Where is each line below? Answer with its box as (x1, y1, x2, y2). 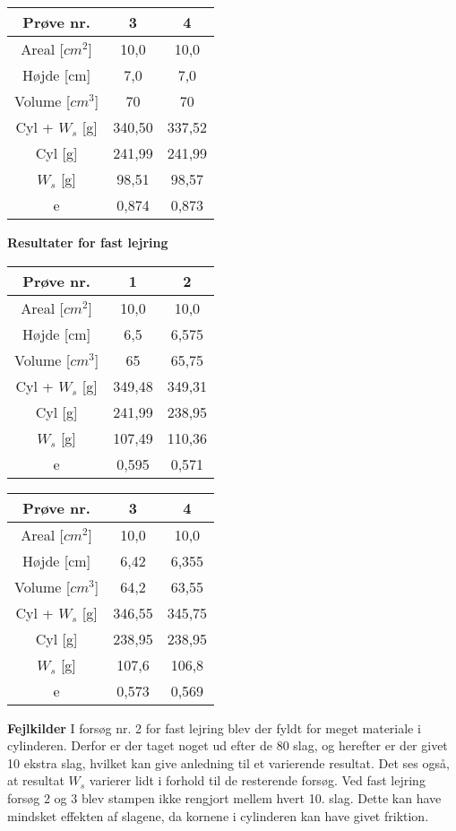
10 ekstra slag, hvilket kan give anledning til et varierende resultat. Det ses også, (7, 753, 450, 772)
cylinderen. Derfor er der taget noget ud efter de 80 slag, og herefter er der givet (7, 736, 448, 755)
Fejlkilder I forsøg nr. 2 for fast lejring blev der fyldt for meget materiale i (7, 718, 421, 737)
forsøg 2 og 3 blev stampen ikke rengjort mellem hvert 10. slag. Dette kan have (7, 788, 442, 807)
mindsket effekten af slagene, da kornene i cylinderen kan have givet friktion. (7, 806, 429, 825)
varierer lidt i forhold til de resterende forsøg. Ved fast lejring (89, 771, 426, 790)
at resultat (7, 771, 65, 790)
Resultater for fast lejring (7, 233, 168, 251)
